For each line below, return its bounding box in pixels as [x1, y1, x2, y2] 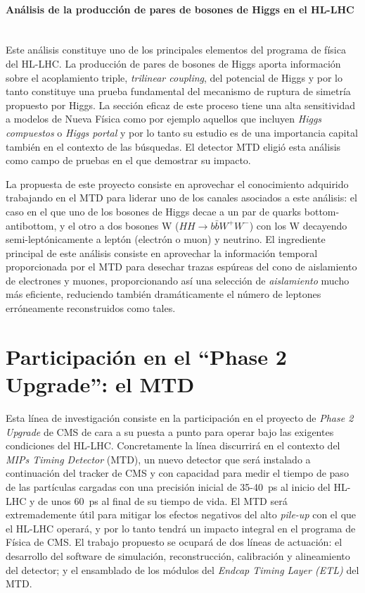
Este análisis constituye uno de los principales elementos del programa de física [6, 42, 346, 57]
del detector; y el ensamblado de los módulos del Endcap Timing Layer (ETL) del [6, 562, 359, 577]
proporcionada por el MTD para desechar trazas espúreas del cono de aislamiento [6, 259, 357, 274]
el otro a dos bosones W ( [68, 218, 179, 232]
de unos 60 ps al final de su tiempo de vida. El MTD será [38, 493, 288, 508]
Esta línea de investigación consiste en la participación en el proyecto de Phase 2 [6, 410, 354, 425]
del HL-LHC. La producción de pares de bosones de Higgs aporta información [6, 56, 341, 70]
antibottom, [6, 218, 57, 232]
